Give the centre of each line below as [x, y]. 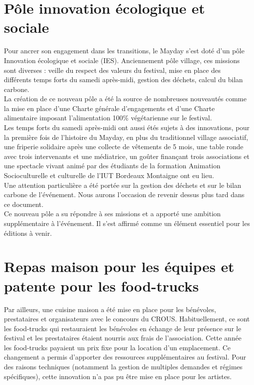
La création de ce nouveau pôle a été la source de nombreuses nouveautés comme [125, 99]
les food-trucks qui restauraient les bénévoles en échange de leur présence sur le [123, 328]
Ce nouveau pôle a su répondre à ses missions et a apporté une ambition [112, 214]
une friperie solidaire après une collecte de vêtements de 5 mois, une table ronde [124, 147]
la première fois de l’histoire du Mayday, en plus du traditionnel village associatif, [126, 137]
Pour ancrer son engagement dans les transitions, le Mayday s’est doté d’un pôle [124, 51]
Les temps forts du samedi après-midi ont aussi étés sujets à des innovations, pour [127, 127]
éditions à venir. [28, 233]
